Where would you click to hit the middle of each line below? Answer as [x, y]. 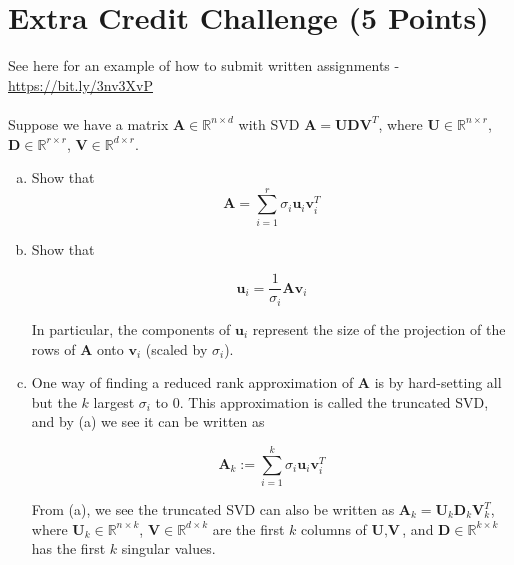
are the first [248, 528]
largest [114, 401]
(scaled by [176, 348]
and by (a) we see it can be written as [148, 421]
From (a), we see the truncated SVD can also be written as [213, 509]
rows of [53, 348]
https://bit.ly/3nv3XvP [80, 84]
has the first [68, 548]
